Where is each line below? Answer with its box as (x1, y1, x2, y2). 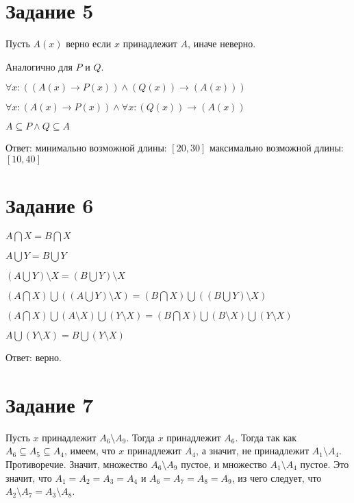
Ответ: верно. (5, 350, 62, 365)
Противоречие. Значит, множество (5, 456, 148, 471)
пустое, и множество (181, 456, 267, 471)
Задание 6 (5, 191, 94, 219)
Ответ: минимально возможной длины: (5, 140, 167, 155)
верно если (66, 36, 112, 51)
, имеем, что (64, 443, 116, 458)
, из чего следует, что (231, 470, 322, 484)
